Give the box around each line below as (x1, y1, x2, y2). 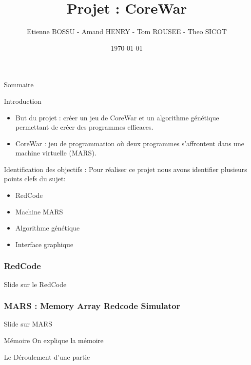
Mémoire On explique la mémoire (4, 335, 104, 346)
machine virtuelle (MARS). (15, 148, 97, 158)
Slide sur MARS (4, 319, 53, 329)
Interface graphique (15, 239, 74, 249)
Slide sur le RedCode (4, 279, 67, 289)
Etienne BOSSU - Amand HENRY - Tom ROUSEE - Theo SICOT (26, 26, 227, 37)
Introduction (4, 96, 41, 106)
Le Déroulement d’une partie (4, 351, 90, 362)
